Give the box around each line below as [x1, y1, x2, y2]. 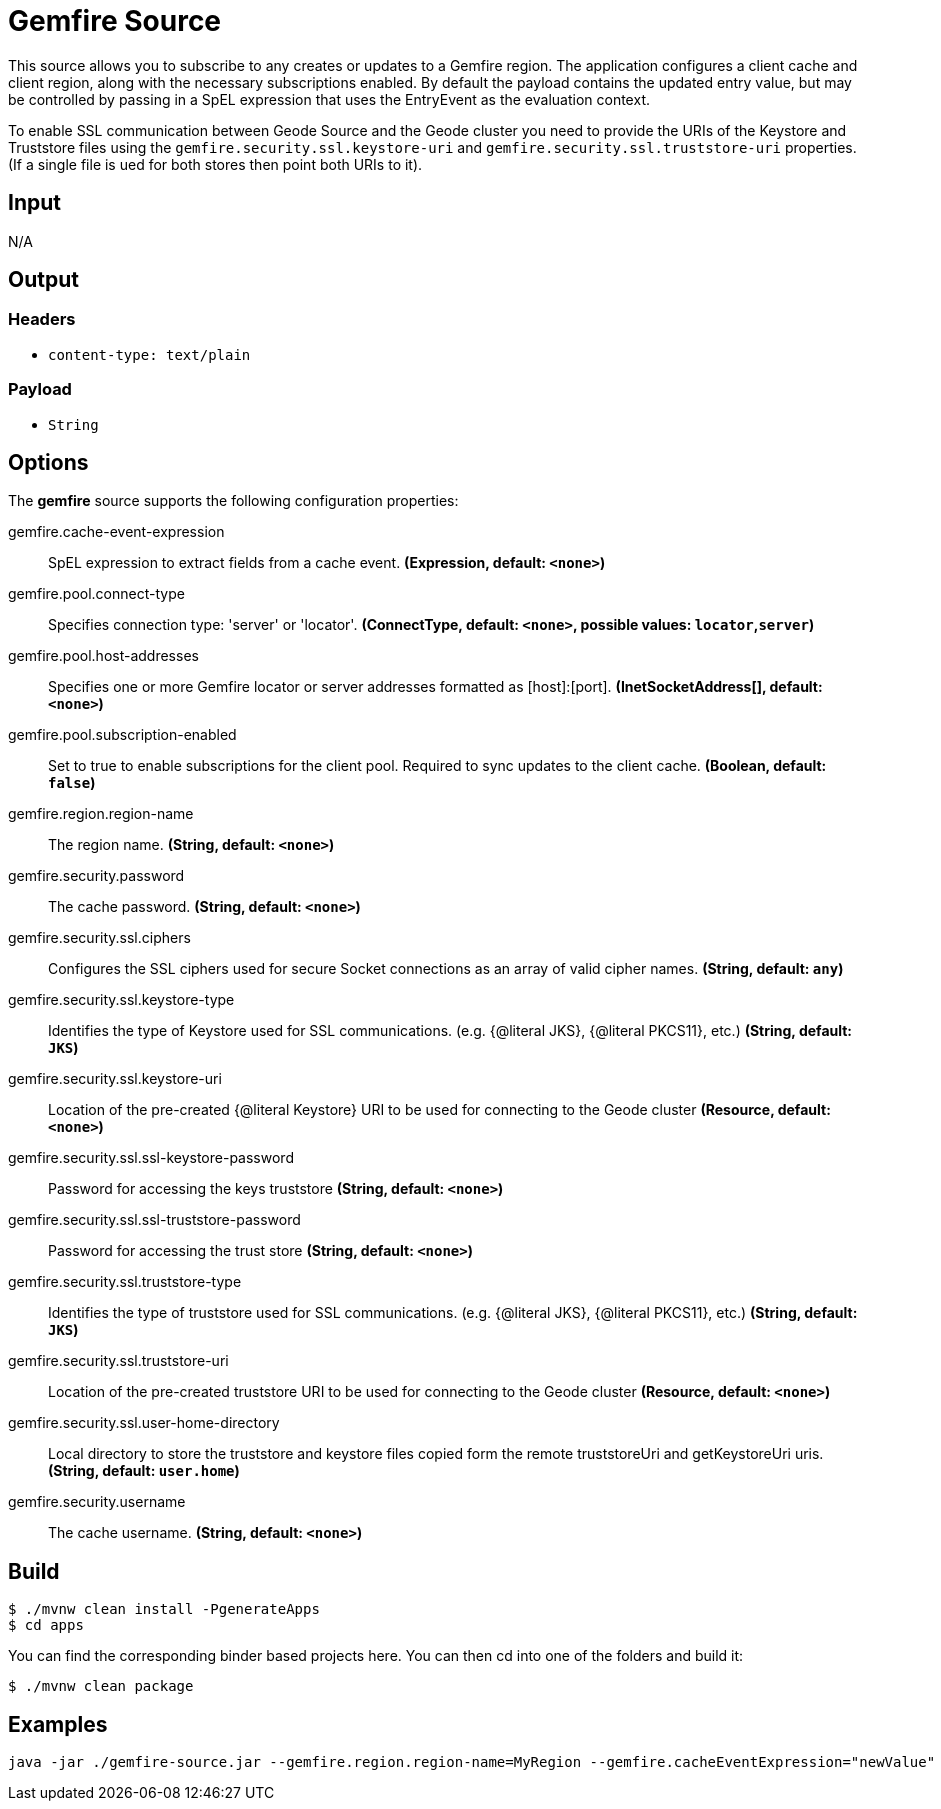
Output [8, 267, 79, 293]
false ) [48, 774, 96, 792]
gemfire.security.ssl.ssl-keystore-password [8, 1149, 294, 1167]
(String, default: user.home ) [48, 1462, 240, 1480]
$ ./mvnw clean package [8, 1678, 194, 1695]
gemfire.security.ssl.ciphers [8, 929, 191, 947]
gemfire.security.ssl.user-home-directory [8, 1414, 280, 1432]
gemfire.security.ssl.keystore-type [8, 991, 235, 1009]
